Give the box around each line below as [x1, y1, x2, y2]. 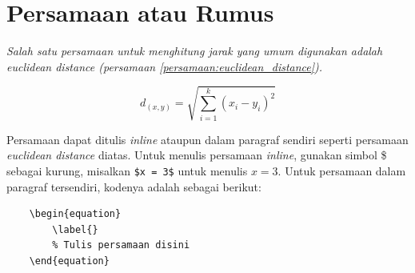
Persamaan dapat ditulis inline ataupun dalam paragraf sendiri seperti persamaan [6, 130, 409, 147]
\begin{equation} [29, 208, 122, 220]
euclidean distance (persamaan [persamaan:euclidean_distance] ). [6, 58, 323, 74]
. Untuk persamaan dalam [277, 163, 406, 179]
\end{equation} [29, 255, 110, 267]
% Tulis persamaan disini [52, 239, 190, 251]
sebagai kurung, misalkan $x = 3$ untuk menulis [6, 163, 248, 179]
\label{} [52, 223, 98, 235]
